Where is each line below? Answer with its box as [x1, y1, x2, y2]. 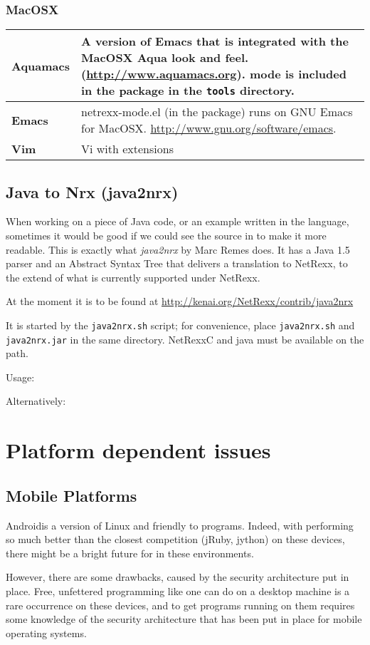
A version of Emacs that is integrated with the [80, 33, 349, 50]
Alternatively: [6, 393, 66, 408]
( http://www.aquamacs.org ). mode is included [80, 66, 347, 83]
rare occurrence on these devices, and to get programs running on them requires [6, 597, 355, 612]
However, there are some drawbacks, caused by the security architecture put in [6, 569, 349, 584]
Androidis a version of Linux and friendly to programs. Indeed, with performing [6, 517, 354, 532]
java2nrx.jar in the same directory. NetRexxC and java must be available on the [6, 331, 364, 346]
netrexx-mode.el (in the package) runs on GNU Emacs [80, 103, 353, 120]
